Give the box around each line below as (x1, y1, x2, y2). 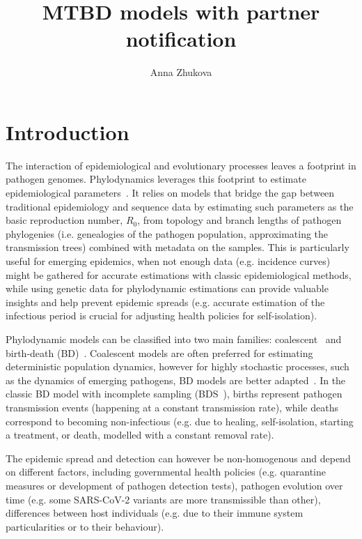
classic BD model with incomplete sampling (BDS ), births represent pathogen (6, 386, 343, 401)
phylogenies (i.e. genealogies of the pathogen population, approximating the (6, 226, 329, 241)
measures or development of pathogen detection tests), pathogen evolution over (6, 478, 343, 492)
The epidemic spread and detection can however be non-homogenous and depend (6, 450, 351, 465)
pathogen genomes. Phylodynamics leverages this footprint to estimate (6, 172, 306, 186)
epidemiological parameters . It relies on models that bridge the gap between (6, 185, 335, 200)
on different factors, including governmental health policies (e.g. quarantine (6, 464, 326, 479)
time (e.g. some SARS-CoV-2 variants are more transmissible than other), (6, 492, 321, 506)
